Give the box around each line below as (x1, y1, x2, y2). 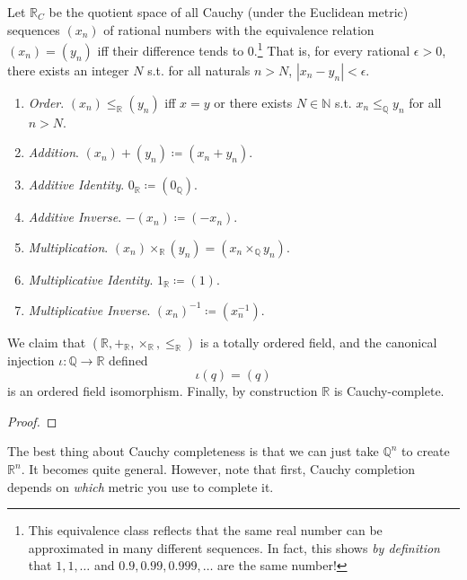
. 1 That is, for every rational (253, 39, 410, 59)
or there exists (214, 92, 293, 111)
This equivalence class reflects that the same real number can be (28, 521, 383, 540)
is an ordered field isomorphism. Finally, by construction (7, 382, 318, 400)
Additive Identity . (28, 175, 125, 194)
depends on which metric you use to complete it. (7, 477, 274, 496)
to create (401, 442, 450, 461)
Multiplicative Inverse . (28, 300, 151, 319)
